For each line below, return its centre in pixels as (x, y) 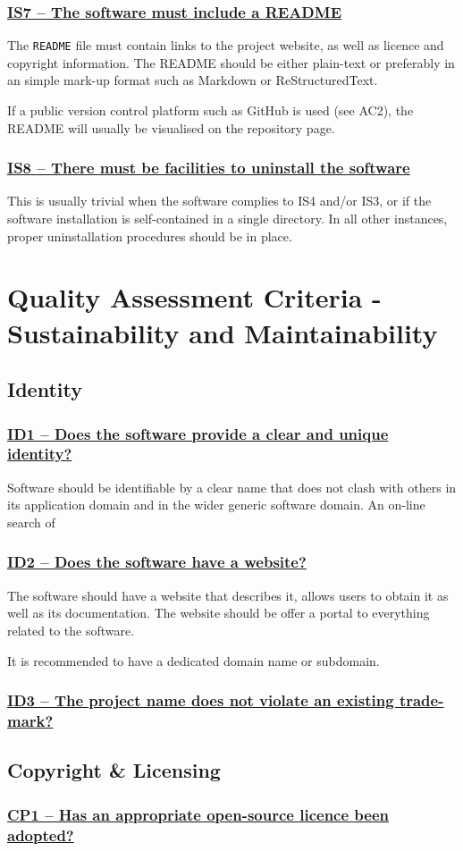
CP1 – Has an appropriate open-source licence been (198, 814)
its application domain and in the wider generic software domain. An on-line (216, 505)
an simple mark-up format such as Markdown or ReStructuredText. (193, 80)
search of (31, 522)
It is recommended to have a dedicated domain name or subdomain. (194, 660)
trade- (421, 700)
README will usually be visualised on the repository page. (171, 127)
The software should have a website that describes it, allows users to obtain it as (228, 595)
